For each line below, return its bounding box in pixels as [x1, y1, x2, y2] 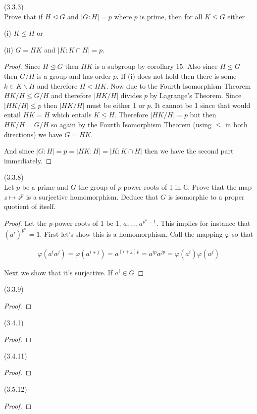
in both [225, 119, 248, 129]
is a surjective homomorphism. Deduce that [26, 191, 158, 202]
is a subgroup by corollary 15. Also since [95, 61, 218, 71]
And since [4, 146, 34, 156]
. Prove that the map [188, 181, 252, 192]
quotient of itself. [4, 201, 56, 211]
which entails [51, 109, 92, 120]
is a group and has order [37, 70, 111, 81]
